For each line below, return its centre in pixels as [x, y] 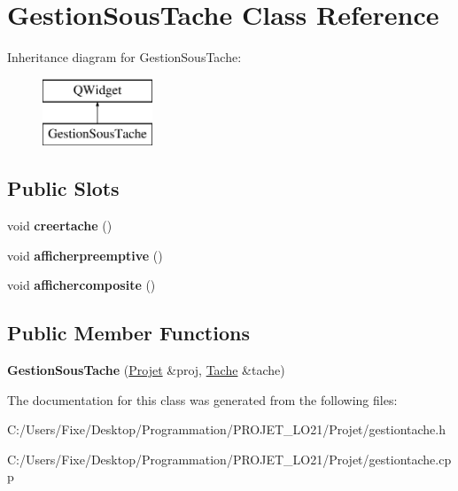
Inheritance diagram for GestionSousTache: [124, 57]
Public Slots [63, 188]
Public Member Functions [128, 333]
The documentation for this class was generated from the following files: [202, 399]
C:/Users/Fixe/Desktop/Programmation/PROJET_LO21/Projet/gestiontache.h [226, 429]
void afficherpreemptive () [85, 255]
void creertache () [60, 226]
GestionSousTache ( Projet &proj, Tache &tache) [146, 370]
